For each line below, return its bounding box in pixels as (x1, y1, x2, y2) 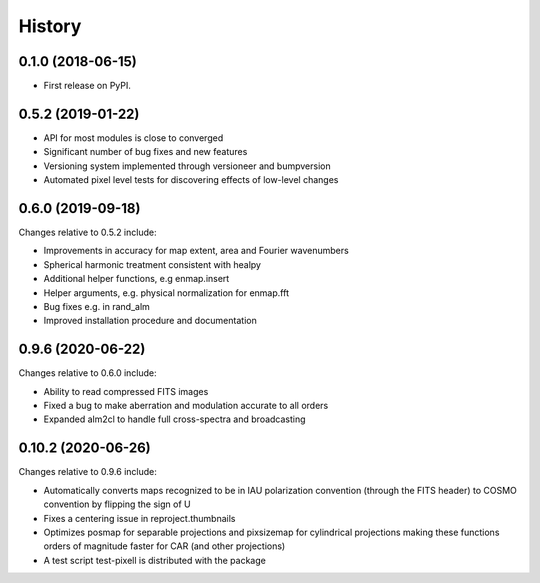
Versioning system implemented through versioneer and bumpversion (43, 160, 331, 172)
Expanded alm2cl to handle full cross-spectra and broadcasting (43, 413, 306, 425)
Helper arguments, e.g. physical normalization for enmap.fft (43, 286, 290, 299)
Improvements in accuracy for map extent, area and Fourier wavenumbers (43, 245, 349, 257)
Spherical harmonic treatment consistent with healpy (43, 258, 262, 270)
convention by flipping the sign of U (43, 498, 191, 510)
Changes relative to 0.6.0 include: (18, 367, 157, 379)
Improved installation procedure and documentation (43, 315, 257, 327)
